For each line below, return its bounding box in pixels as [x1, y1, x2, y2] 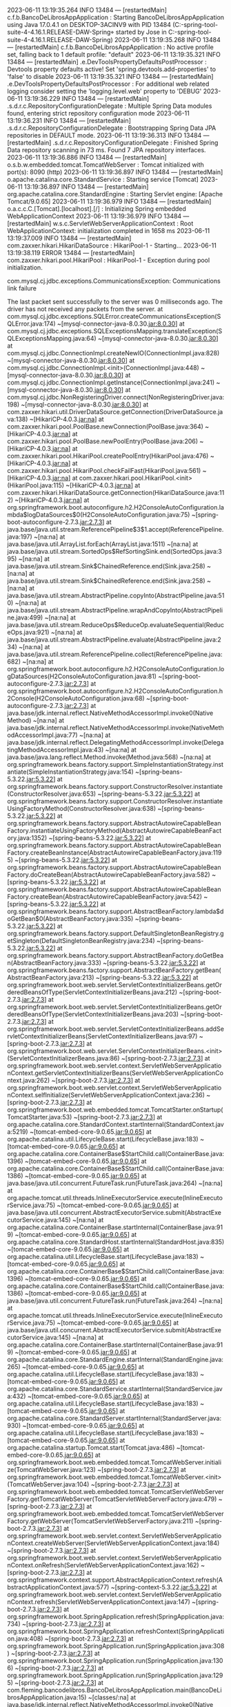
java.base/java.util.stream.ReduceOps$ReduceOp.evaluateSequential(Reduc [7, 621, 224, 628]
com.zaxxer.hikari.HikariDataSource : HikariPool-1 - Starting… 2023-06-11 [7, 241, 217, 250]
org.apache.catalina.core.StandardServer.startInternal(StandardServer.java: [7, 1414, 222, 1422]
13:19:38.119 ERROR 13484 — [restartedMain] [7, 249, 135, 256]
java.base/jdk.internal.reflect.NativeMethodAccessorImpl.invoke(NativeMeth [7, 724, 224, 731]
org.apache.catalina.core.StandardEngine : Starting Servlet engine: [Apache [7, 190, 223, 198]
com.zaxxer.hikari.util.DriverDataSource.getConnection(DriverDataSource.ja [7, 408, 223, 416]
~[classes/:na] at [88, 1693, 137, 1701]
